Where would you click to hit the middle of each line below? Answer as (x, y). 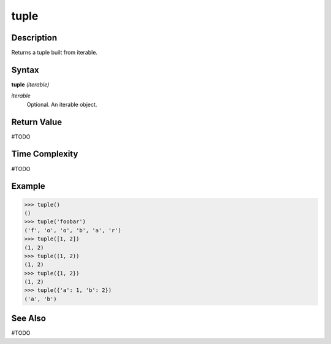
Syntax (25, 70)
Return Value (37, 122)
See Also (29, 319)
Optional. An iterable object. (62, 104)
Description (34, 38)
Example (28, 186)
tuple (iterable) (30, 84)
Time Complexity (45, 154)
